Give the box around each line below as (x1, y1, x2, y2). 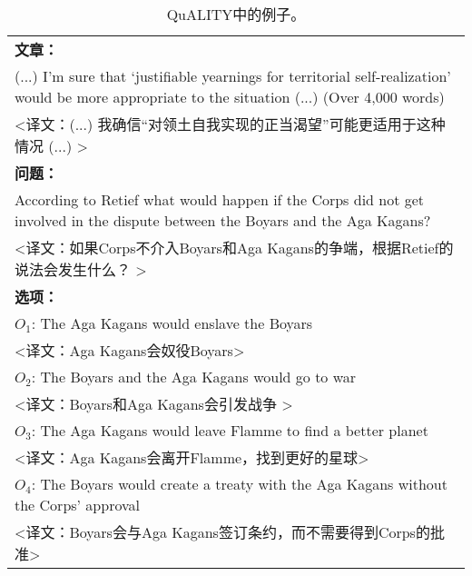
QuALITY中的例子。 (166, 4, 306, 25)
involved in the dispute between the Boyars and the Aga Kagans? (15, 210, 431, 231)
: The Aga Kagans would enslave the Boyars (31, 313, 313, 333)
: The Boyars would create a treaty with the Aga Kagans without (31, 473, 447, 494)
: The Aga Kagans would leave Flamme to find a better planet (31, 420, 428, 441)
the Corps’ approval (15, 494, 140, 515)
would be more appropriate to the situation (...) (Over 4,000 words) (15, 86, 445, 107)
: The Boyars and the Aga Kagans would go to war (31, 366, 357, 387)
